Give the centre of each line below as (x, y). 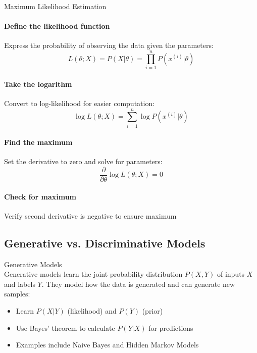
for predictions (171, 327)
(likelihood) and (92, 311)
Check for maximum (40, 196)
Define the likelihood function (57, 26)
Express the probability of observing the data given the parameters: (109, 45)
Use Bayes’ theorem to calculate (65, 327)
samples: (17, 294)
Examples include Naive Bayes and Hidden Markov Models (107, 345)
